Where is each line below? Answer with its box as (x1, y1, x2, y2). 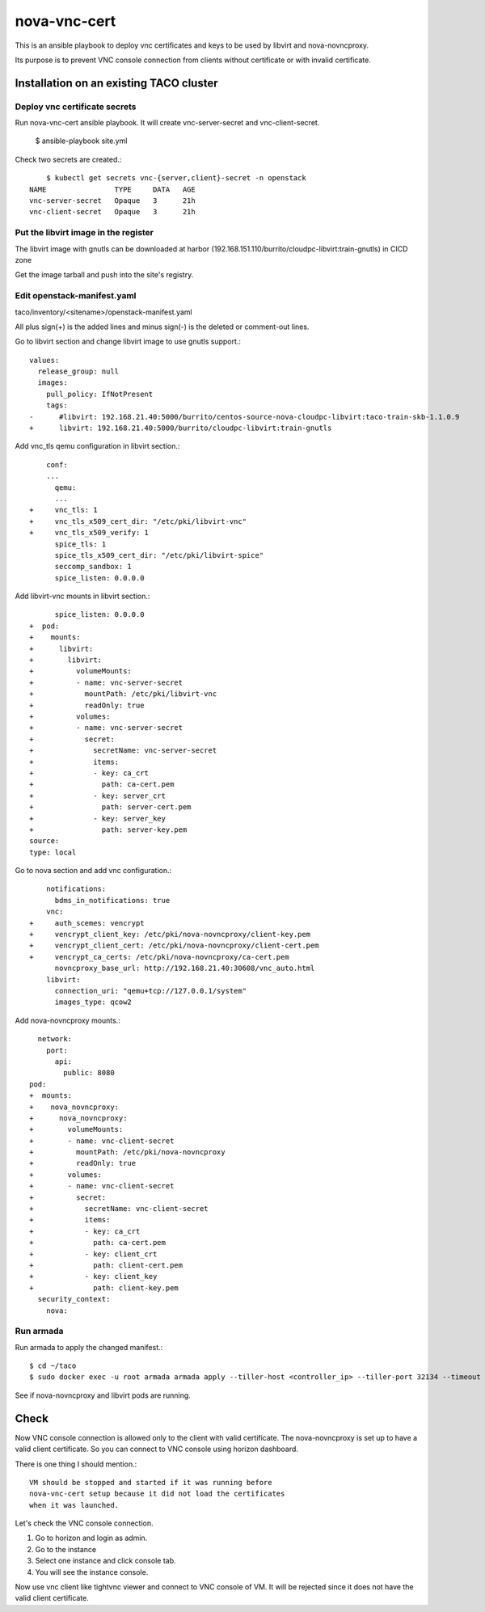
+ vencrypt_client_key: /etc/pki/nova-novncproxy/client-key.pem (29, 930, 311, 939)
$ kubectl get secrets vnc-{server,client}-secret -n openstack (45, 174, 306, 183)
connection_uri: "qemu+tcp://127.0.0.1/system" (54, 986, 247, 995)
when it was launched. (29, 1500, 120, 1509)
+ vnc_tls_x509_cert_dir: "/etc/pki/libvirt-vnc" (29, 517, 247, 525)
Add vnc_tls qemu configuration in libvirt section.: (15, 441, 180, 451)
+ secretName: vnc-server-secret (29, 746, 217, 755)
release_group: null (37, 367, 120, 376)
